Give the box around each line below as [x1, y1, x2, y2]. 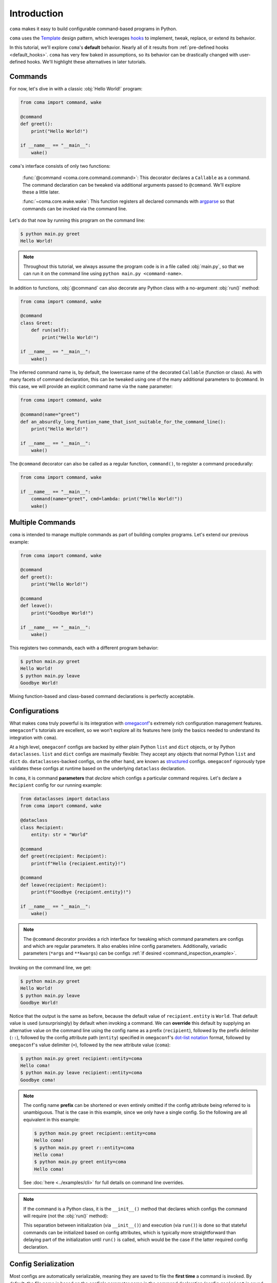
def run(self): [31, 327, 69, 333]
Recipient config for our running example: [9, 782, 102, 788]
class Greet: [20, 320, 53, 326]
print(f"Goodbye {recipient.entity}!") [31, 889, 132, 895]
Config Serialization [9, 1260, 74, 1269]
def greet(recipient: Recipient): [20, 853, 107, 859]
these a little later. [22, 189, 60, 195]
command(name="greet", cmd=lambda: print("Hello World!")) [31, 496, 183, 502]
